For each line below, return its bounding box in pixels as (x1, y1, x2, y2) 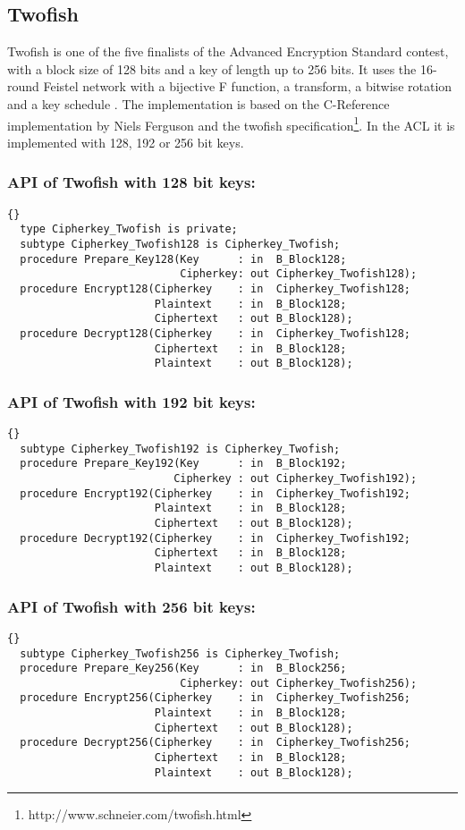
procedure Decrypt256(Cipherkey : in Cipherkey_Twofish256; (20, 736, 411, 750)
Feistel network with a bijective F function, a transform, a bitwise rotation (43, 77, 452, 96)
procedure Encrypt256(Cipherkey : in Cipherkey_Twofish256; (20, 691, 411, 705)
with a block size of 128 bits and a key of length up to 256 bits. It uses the (7, 59, 417, 78)
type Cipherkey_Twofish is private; (20, 223, 238, 236)
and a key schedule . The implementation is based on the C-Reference (7, 94, 390, 113)
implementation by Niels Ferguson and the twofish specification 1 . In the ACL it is (7, 113, 455, 134)
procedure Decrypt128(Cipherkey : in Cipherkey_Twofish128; (20, 326, 411, 340)
